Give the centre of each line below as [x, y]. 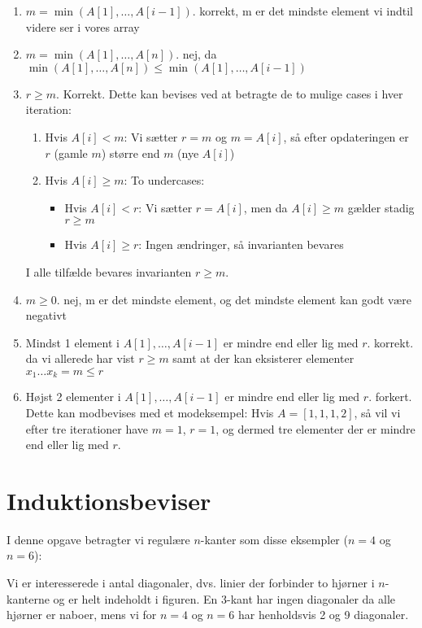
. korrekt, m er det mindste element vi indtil [303, 11]
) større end [131, 153]
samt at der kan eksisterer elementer [263, 358]
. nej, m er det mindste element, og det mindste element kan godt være [234, 299]
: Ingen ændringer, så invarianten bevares [241, 244]
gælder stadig [381, 207]
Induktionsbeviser [109, 500]
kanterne [28, 598]
